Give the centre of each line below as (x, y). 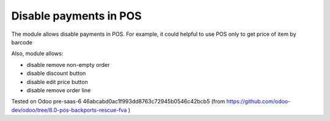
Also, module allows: (37, 54)
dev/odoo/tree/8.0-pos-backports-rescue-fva (69, 110)
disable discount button (56, 74)
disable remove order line (59, 90)
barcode (22, 42)
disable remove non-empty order (68, 64)
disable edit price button (57, 81)
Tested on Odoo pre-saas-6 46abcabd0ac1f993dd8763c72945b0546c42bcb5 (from (118, 102)
